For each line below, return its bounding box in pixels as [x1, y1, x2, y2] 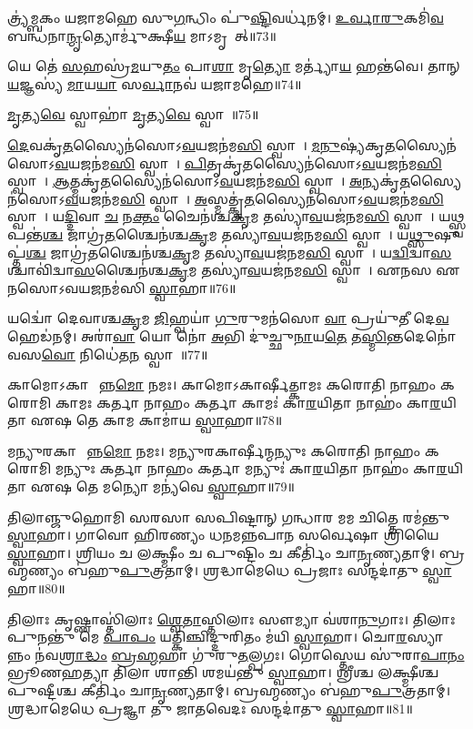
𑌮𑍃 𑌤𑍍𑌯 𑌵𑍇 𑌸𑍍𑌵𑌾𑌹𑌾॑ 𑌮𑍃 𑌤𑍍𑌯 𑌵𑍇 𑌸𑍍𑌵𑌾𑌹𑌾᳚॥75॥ [7, 105, 259, 124]
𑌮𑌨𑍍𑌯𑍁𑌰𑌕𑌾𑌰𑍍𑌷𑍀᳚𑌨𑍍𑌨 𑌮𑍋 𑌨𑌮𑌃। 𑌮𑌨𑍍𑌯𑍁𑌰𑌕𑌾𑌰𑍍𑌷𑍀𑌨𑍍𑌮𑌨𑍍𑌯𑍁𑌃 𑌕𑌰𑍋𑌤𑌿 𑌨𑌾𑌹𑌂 [7, 440, 421, 460]
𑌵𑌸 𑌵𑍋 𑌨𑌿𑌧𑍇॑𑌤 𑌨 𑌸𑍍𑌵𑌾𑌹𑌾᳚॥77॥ [7, 344, 208, 363]
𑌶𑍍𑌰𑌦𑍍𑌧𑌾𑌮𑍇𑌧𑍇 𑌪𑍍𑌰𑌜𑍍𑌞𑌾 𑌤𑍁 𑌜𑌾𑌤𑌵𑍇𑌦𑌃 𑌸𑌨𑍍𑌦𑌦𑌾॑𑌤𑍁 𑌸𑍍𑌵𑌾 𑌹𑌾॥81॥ [7, 698, 413, 717]
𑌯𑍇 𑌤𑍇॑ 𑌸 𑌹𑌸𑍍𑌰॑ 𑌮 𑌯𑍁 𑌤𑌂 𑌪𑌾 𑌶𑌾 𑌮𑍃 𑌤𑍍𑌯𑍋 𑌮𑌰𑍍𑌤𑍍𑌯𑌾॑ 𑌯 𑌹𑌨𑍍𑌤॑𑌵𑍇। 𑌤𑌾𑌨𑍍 [7, 56, 460, 76]
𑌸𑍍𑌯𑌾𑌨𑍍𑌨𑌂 [407, 627, 444, 646]
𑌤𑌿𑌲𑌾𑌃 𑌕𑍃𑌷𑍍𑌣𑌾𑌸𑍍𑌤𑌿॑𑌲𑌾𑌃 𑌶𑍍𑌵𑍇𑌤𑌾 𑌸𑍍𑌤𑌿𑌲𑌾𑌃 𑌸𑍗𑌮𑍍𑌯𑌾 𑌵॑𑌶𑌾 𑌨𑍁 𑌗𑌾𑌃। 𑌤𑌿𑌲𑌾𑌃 [7, 609, 456, 628]
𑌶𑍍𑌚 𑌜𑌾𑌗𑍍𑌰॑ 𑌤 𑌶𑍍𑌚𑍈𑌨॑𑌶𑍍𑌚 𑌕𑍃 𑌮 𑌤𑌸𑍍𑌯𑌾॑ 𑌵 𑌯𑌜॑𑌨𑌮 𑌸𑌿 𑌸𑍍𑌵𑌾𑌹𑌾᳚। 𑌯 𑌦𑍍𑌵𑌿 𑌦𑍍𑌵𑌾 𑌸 [25, 242, 452, 261]
